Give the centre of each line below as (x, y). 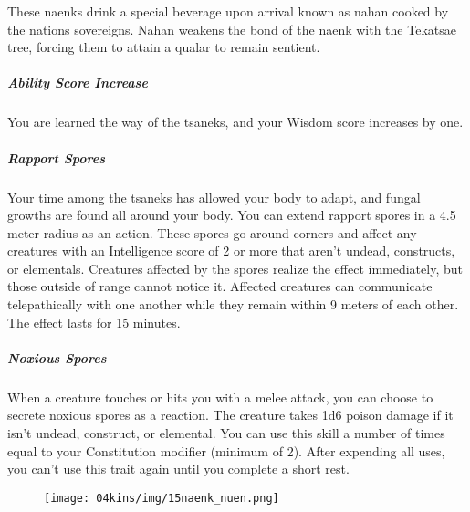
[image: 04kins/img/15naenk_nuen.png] (162, 498)
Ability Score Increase (78, 83)
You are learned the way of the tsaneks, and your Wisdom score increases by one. (235, 122)
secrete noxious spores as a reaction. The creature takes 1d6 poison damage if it (230, 415)
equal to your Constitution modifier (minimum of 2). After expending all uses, (226, 450)
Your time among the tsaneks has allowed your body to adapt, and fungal (214, 197)
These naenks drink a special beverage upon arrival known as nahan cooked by (228, 11)
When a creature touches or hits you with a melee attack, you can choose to (220, 397)
